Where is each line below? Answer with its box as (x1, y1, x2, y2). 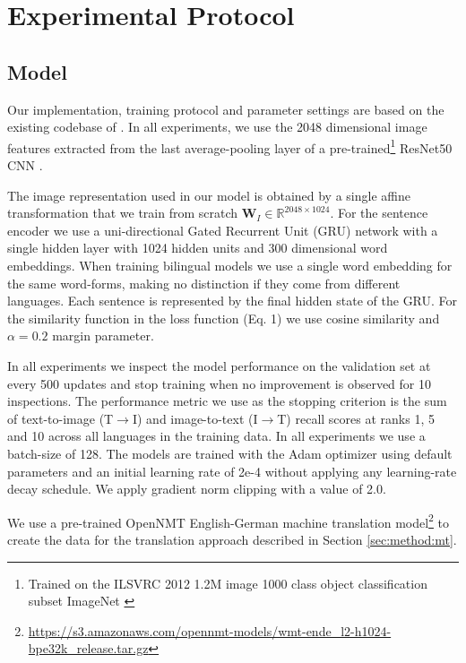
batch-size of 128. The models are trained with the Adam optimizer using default (7, 443, 453, 462)
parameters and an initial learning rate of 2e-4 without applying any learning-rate (7, 461, 457, 480)
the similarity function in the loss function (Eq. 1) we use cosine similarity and (7, 308, 440, 327)
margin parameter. (52, 326, 154, 345)
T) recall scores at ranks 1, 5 (277, 409, 435, 427)
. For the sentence (330, 203, 428, 222)
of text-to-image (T (7, 409, 114, 427)
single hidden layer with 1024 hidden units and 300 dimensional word (7, 238, 388, 257)
